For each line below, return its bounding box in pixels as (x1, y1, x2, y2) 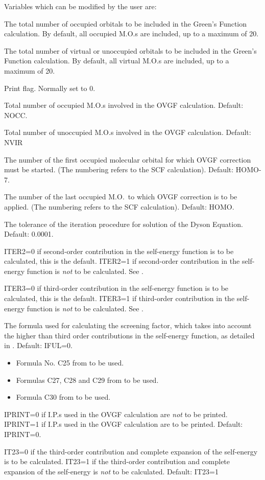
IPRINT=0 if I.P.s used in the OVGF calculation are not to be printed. (4, 408, 228, 419)
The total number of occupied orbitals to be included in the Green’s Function (4, 18, 247, 29)
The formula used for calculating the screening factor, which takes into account (4, 320, 252, 331)
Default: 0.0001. (4, 228, 54, 239)
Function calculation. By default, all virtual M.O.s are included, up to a (4, 55, 229, 66)
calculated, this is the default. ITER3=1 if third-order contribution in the (4, 293, 235, 304)
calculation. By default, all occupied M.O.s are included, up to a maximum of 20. (4, 28, 259, 39)
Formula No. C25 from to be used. (16, 357, 124, 368)
